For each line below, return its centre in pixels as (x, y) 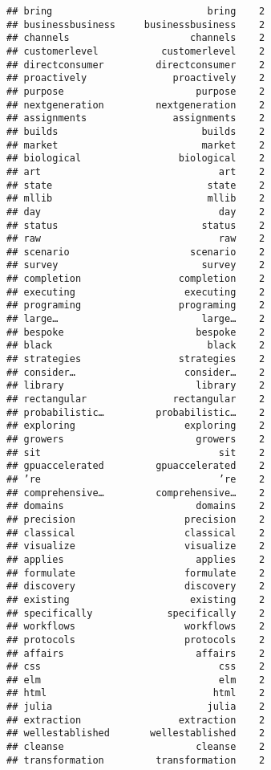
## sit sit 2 (136, 452)
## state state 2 (136, 185)
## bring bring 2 (136, 11)
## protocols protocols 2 (136, 640)
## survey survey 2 (136, 265)
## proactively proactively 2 (136, 78)
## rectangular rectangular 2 (136, 399)
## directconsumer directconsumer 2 (136, 65)
